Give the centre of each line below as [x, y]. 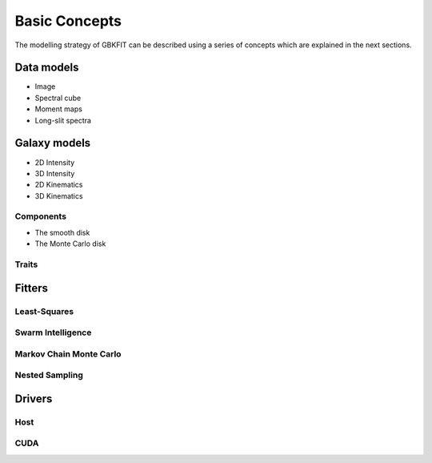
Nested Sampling [49, 375]
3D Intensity [55, 173]
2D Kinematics [59, 185]
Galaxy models [53, 143]
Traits [26, 264]
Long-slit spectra [63, 120]
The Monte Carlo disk [70, 244]
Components [41, 216]
